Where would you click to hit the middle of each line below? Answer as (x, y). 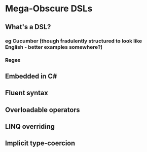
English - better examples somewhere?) (54, 47)
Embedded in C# (31, 76)
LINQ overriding (30, 126)
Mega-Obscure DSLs (49, 9)
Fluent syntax (27, 93)
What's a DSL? (28, 27)
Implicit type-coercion (40, 143)
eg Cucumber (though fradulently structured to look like (73, 41)
